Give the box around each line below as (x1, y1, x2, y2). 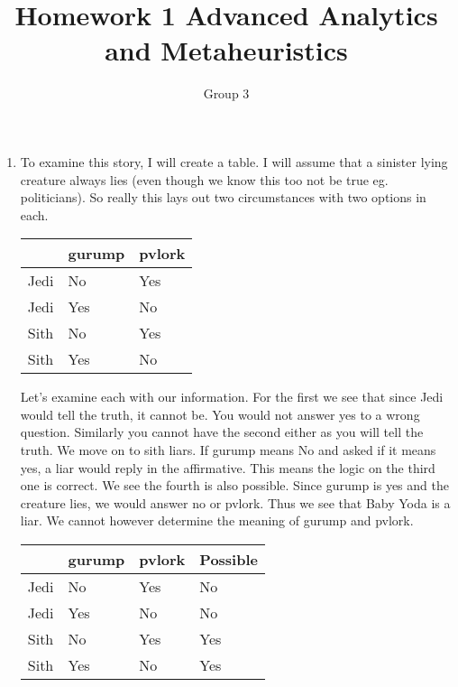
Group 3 (203, 84, 250, 103)
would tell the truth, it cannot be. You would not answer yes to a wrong (20, 404, 420, 423)
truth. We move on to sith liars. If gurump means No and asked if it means (20, 441, 436, 460)
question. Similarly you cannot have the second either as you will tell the (20, 422, 424, 441)
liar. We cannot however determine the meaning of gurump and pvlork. (20, 511, 414, 530)
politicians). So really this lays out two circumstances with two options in (20, 188, 426, 207)
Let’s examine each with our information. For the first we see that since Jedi (20, 387, 444, 406)
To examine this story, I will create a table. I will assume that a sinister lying (20, 152, 448, 171)
